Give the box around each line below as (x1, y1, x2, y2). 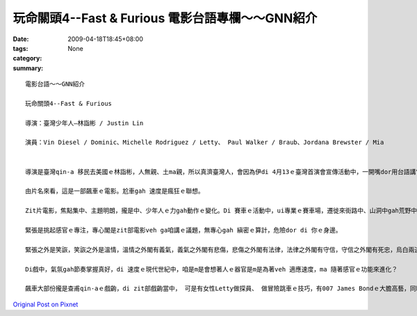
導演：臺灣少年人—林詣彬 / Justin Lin (25, 119, 144, 127)
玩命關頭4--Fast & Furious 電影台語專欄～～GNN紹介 (13, 10, 318, 26)
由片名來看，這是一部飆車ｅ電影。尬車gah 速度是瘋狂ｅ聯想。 (25, 187, 204, 195)
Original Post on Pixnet (13, 300, 79, 308)
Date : (13, 35, 29, 43)
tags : (13, 44, 28, 52)
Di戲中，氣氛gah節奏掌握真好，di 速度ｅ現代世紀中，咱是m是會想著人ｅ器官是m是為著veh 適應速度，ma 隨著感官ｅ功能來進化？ (25, 265, 398, 273)
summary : (13, 63, 44, 72)
